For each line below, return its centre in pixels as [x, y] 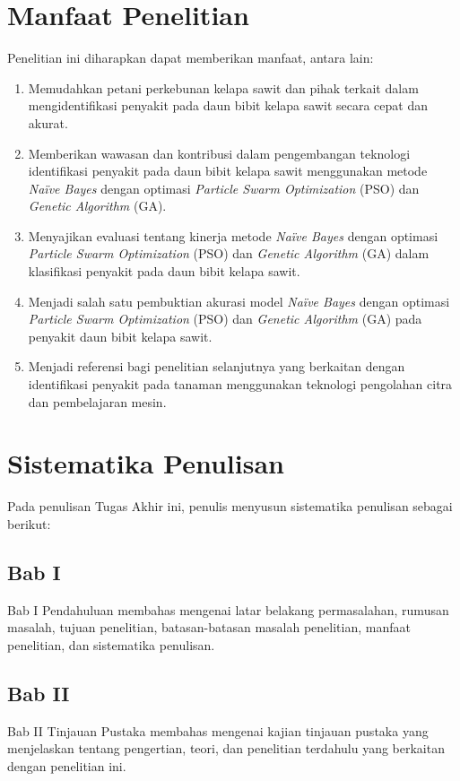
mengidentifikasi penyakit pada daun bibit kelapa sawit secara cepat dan [228, 105]
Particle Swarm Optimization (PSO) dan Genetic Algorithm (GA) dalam [229, 253]
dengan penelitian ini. [67, 765]
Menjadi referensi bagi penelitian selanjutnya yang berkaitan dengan [217, 366]
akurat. [48, 122]
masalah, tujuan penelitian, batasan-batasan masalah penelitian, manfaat [209, 627]
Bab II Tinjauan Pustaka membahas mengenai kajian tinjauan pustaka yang [218, 730]
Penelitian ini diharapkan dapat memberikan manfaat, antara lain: [191, 58]
